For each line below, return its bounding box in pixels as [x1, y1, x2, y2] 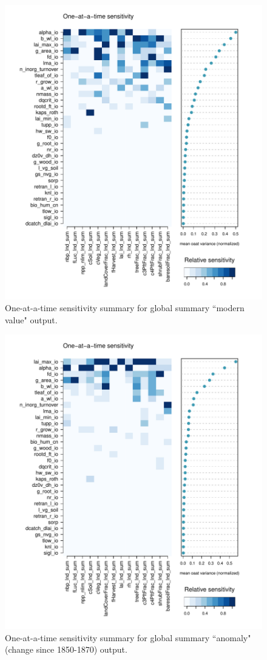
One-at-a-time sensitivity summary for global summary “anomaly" [5, 631, 251, 644]
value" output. [5, 313, 58, 326]
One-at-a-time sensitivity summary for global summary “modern [5, 301, 245, 314]
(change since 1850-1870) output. [5, 643, 127, 656]
